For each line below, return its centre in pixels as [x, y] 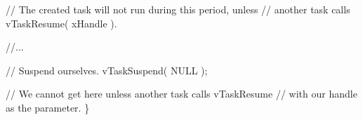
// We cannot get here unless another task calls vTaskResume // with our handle [181, 94]
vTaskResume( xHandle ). [61, 23]
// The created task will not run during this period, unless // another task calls [178, 9]
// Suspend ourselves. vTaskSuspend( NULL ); [107, 70]
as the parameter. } [48, 107]
